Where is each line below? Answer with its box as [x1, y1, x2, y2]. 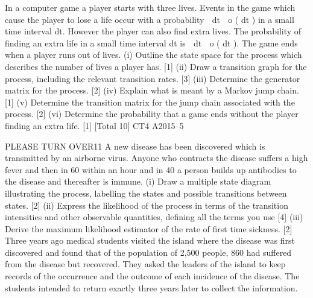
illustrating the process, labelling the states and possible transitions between [5, 186, 287, 199]
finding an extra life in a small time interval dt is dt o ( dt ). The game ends [5, 36, 298, 49]
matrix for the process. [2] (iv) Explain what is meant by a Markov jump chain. [5, 84, 299, 97]
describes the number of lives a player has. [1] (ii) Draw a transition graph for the [5, 60, 307, 72]
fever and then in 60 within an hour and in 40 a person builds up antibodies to [5, 163, 297, 176]
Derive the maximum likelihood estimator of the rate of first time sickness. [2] [5, 222, 292, 235]
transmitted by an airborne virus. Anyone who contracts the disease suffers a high [5, 151, 308, 164]
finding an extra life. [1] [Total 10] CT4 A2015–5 [5, 119, 184, 132]
